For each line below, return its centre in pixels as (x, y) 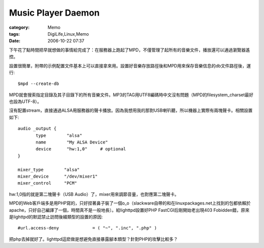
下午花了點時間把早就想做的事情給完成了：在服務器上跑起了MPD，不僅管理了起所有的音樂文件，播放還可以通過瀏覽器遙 (130, 50)
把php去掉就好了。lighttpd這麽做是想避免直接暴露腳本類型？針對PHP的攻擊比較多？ (93, 239)
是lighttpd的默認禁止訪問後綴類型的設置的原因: (56, 217)
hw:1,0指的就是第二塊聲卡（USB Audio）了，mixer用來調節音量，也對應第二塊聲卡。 (94, 194)
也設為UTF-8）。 (25, 102)
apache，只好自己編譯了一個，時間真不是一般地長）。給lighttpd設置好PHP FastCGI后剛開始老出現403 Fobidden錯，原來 (129, 210)
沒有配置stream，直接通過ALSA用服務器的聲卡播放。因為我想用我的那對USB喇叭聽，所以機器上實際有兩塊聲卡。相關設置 (131, 110)
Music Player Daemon (54, 13)
